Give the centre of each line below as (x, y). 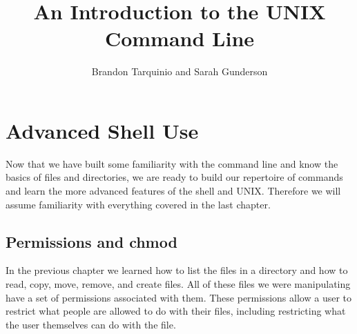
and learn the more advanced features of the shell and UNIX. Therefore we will (173, 191)
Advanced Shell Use (102, 130)
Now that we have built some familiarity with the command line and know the (172, 163)
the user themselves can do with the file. (91, 324)
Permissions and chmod (91, 241)
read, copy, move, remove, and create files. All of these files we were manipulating (178, 284)
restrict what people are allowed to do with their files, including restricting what (176, 311)
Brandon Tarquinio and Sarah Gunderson (180, 71)
